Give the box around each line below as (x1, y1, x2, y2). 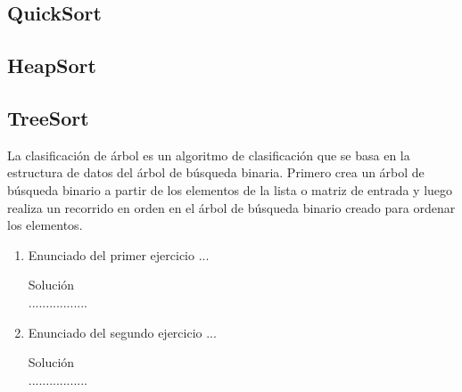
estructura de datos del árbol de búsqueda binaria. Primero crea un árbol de (7, 163, 425, 182)
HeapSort (7, 52, 96, 79)
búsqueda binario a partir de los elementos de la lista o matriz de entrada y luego (7, 180, 453, 199)
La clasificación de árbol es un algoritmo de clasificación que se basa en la (7, 145, 410, 164)
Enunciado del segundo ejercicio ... (28, 323, 217, 341)
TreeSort (7, 103, 89, 131)
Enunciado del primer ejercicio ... (28, 245, 210, 264)
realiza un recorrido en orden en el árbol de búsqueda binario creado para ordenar (7, 198, 456, 216)
